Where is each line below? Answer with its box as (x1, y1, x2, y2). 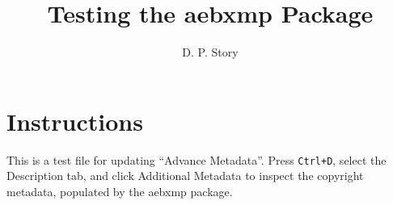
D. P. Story (182, 44, 239, 61)
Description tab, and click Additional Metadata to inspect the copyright (6, 167, 364, 184)
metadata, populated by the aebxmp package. (6, 182, 233, 199)
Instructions (6, 104, 143, 137)
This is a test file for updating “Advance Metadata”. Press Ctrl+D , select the (6, 151, 387, 168)
